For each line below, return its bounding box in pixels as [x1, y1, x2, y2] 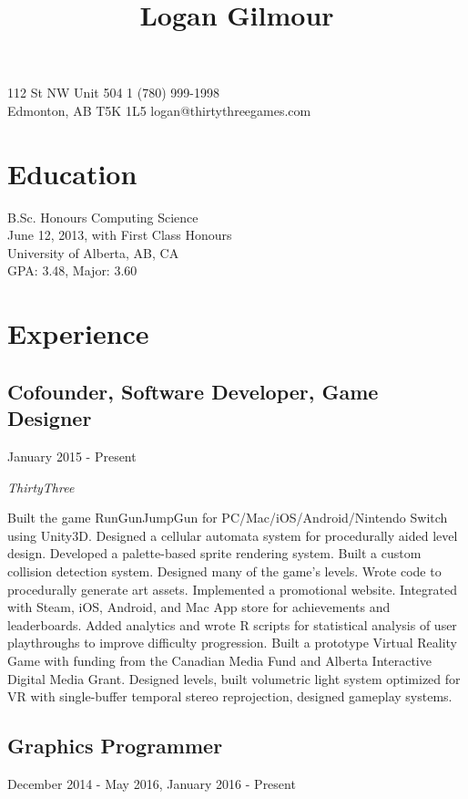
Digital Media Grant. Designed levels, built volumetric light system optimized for [7, 669, 461, 688]
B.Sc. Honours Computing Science [7, 207, 198, 226]
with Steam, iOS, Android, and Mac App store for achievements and [7, 597, 391, 617]
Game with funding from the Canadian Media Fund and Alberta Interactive [7, 650, 432, 669]
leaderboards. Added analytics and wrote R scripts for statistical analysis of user [7, 615, 457, 634]
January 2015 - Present [7, 447, 137, 466]
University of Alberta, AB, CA [7, 243, 179, 262]
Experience [7, 315, 149, 352]
